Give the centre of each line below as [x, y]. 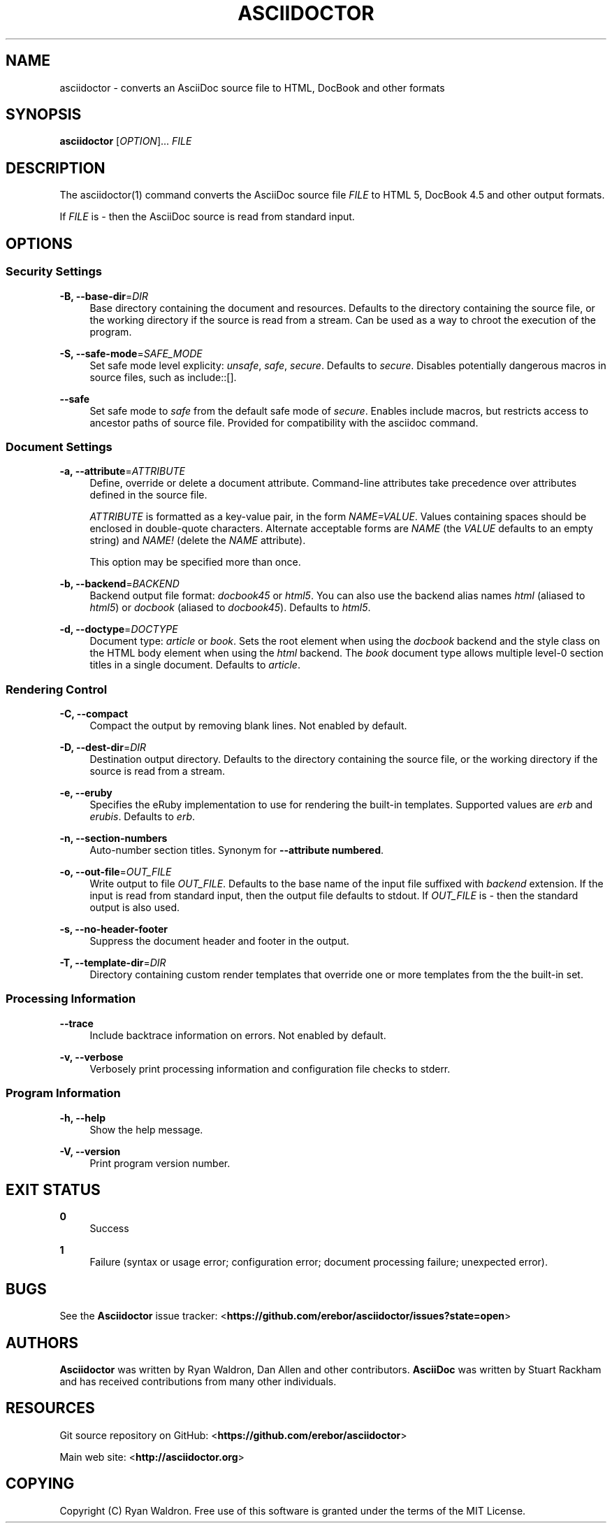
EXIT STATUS [53, 1189]
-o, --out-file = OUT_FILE [116, 872]
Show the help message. [146, 1129]
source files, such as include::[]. [163, 377]
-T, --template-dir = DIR [113, 963]
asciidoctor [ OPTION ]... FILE [126, 141]
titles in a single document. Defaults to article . [195, 665]
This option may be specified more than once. [195, 562]
